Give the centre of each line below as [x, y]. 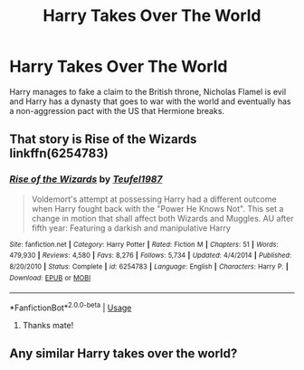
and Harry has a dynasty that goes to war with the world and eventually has [150, 101]
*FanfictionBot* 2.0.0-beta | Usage [71, 307]
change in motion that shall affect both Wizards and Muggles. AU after [162, 218]
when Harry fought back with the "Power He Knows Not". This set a [157, 208]
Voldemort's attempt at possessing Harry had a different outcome [154, 199]
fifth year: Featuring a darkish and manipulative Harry [131, 228]
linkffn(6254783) [59, 153]
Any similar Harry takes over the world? [123, 354]
